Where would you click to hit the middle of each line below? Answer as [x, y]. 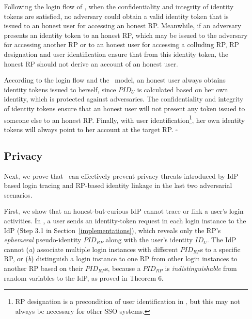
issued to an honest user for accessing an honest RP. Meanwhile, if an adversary [123, 25]
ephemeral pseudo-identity [43, 240]
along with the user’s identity [149, 240]
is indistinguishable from [201, 268]
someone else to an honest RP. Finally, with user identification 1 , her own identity [125, 119]
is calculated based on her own [182, 89]
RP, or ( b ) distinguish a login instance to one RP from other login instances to [121, 259]
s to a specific [220, 249]
